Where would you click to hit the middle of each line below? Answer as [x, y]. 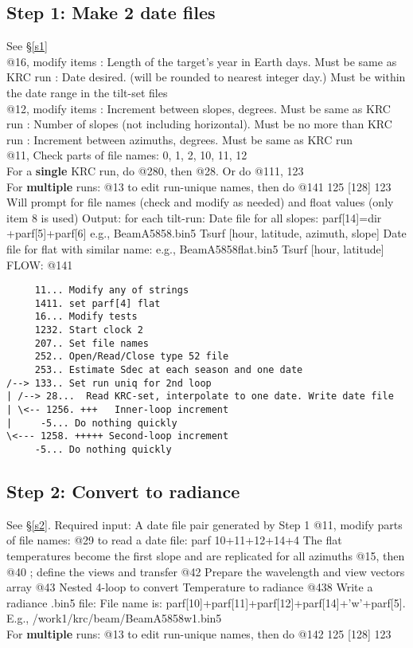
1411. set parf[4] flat [97, 303]
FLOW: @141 [40, 264]
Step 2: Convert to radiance [123, 491]
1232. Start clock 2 [89, 330]
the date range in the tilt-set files [87, 92]
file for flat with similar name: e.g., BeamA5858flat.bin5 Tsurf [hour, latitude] [195, 248]
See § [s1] [27, 46]
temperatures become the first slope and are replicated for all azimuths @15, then [206, 556]
